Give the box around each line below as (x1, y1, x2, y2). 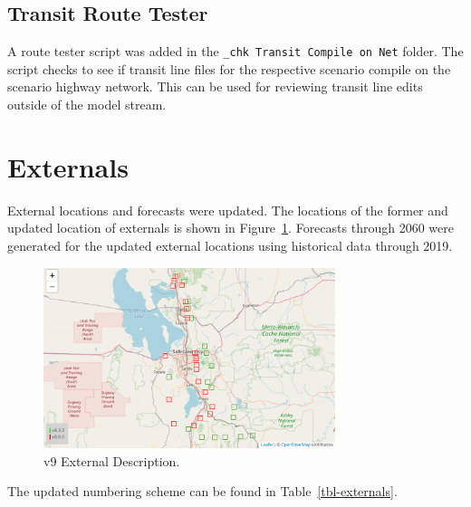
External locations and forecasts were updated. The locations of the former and (7, 200, 448, 219)
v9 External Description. (43, 451, 180, 470)
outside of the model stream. (7, 95, 167, 114)
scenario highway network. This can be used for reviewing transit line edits (7, 77, 423, 96)
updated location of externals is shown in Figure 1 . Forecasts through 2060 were (7, 218, 454, 237)
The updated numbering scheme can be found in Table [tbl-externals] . (7, 482, 398, 501)
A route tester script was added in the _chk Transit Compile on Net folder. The (7, 42, 464, 61)
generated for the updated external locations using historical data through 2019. (7, 235, 453, 254)
